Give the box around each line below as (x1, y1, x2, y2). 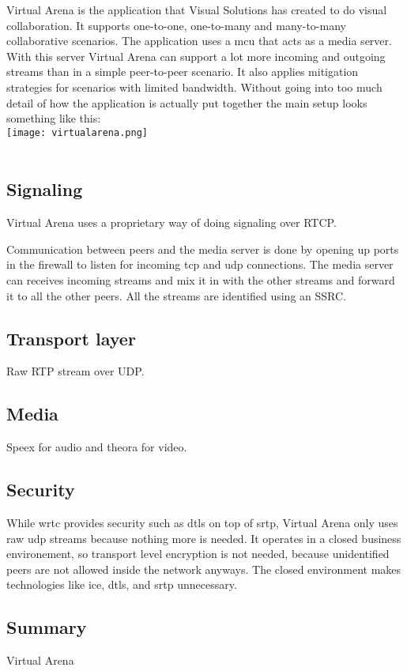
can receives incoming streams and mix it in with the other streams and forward (6, 271, 395, 288)
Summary (6, 615, 87, 639)
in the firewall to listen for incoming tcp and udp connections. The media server (6, 256, 394, 273)
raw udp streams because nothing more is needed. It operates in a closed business (6, 530, 401, 546)
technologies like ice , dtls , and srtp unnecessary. (6, 576, 237, 593)
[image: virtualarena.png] (6, 126, 148, 138)
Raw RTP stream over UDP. (6, 363, 145, 379)
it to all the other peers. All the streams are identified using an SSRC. (6, 287, 346, 303)
